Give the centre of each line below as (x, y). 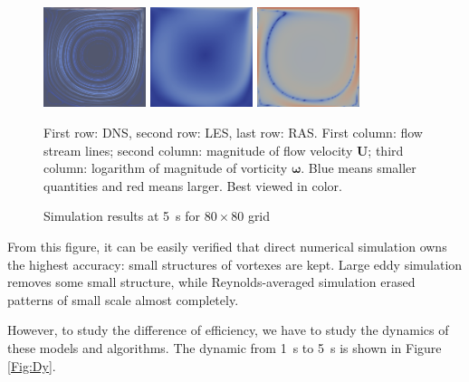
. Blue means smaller (359, 168)
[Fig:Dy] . (32, 365)
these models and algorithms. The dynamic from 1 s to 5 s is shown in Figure (225, 347)
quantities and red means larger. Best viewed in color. (193, 185)
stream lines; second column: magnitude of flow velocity (198, 150)
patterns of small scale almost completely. (123, 299)
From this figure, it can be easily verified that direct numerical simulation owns (227, 246)
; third (386, 150)
